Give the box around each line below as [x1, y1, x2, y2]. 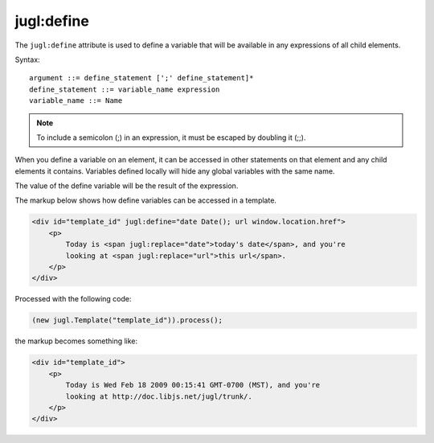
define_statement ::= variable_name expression [29, 84, 220, 94]
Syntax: [14, 55, 40, 64]
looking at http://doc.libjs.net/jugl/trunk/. [65, 392, 252, 401]
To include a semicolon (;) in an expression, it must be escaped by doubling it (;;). [36, 133, 306, 142]
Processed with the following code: [14, 294, 132, 304]
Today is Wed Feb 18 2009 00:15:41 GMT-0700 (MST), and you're [65, 380, 321, 390]
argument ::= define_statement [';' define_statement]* [29, 73, 254, 83]
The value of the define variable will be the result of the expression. [14, 181, 239, 191]
